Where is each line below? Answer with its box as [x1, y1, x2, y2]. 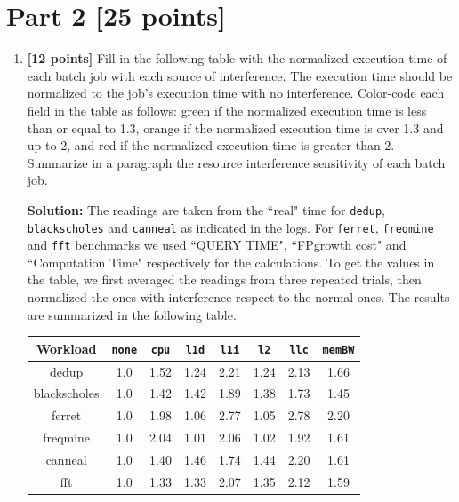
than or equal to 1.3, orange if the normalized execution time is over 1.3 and [27, 118, 444, 137]
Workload [36, 339, 97, 357]
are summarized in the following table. [27, 305, 237, 323]
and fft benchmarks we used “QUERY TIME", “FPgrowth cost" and [27, 235, 407, 254]
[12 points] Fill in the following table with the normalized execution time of [27, 49, 447, 68]
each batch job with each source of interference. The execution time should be [27, 66, 453, 84]
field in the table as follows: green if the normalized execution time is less [27, 100, 427, 119]
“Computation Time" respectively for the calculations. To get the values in [27, 252, 435, 271]
